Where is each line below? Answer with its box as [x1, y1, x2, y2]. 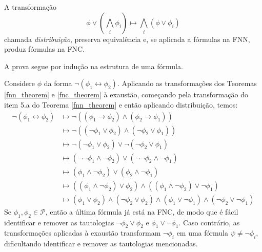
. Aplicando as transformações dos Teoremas [117, 78, 257, 89]
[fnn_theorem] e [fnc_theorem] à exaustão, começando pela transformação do [4, 89, 248, 100]
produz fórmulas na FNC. [4, 44, 85, 54]
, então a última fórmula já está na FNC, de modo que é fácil [45, 206, 238, 217]
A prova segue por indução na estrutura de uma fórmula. [4, 60, 183, 71]
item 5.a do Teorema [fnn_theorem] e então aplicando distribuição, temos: [4, 99, 238, 110]
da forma [44, 78, 72, 89]
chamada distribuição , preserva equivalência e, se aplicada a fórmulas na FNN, [4, 33, 250, 44]
